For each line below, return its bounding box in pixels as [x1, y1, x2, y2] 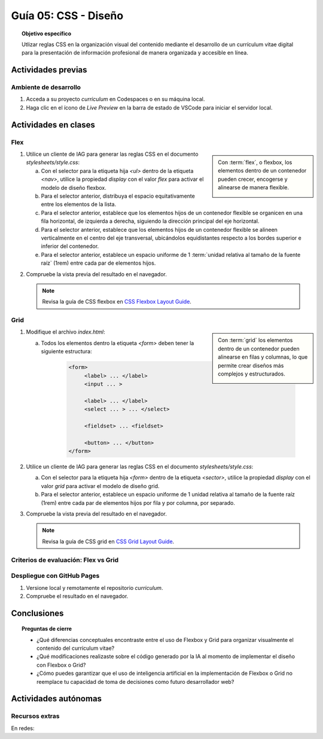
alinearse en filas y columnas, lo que [218, 353, 308, 361]
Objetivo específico [22, 30, 72, 37]
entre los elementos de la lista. [41, 201, 117, 208]
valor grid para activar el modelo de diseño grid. [41, 482, 160, 489]
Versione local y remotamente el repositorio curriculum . [26, 584, 163, 591]
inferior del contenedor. [41, 243, 99, 250]
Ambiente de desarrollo [11, 83, 81, 92]
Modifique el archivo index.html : [26, 328, 105, 335]
